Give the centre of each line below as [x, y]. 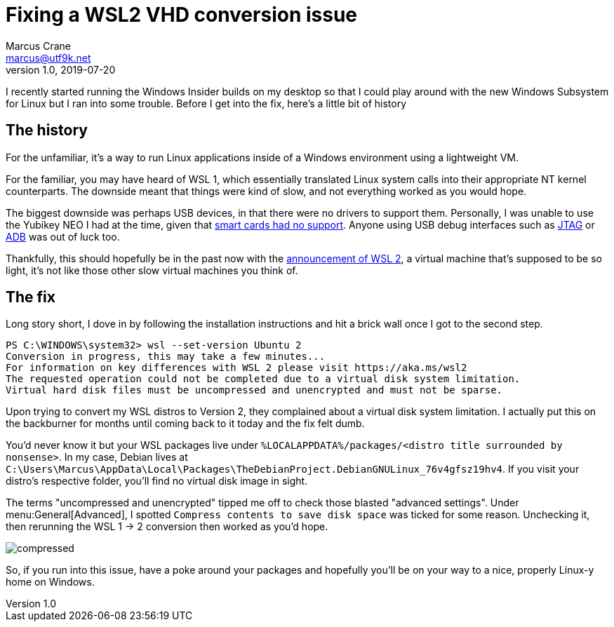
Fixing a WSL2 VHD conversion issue [182, 15]
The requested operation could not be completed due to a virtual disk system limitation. [263, 379]
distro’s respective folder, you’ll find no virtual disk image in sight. [157, 481]
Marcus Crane [38, 46]
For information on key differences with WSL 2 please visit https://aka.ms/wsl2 [236, 368]
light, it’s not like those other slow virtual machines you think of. [152, 270]
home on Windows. [50, 582]
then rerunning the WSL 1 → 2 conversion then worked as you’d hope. [167, 527]
